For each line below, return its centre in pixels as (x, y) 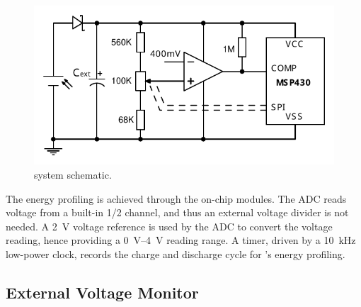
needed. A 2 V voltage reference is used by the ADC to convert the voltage (169, 226)
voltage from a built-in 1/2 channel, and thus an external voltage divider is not (177, 212)
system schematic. (73, 175)
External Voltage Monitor (102, 292)
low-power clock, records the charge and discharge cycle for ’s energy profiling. (176, 254)
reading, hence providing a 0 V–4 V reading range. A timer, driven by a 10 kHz (181, 240)
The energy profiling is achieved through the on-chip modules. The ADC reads (176, 198)
